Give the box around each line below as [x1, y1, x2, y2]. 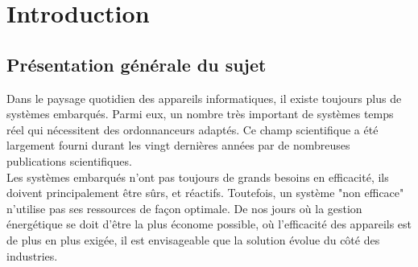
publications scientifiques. [6, 152, 132, 169]
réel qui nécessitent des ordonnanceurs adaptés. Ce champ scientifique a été [6, 121, 379, 138]
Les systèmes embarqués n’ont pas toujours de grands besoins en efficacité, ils [6, 168, 389, 185]
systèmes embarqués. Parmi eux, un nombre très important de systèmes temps [6, 105, 394, 122]
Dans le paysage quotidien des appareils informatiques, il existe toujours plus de [6, 89, 402, 106]
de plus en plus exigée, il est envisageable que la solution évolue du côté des [6, 231, 380, 248]
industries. [6, 247, 58, 264]
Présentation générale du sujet [6, 51, 267, 76]
